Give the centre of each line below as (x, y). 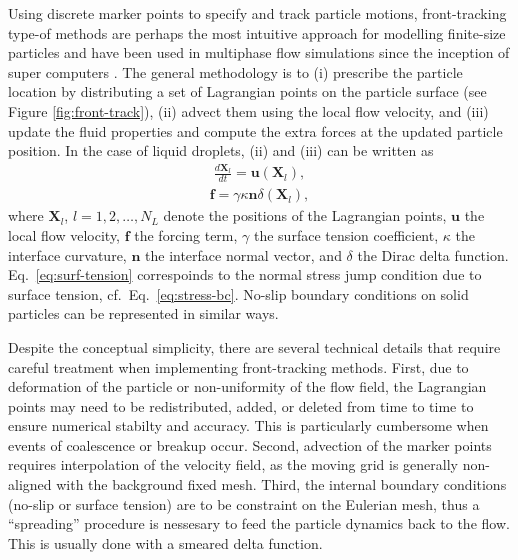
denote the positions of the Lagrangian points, (305, 215)
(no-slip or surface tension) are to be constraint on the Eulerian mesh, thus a (244, 503)
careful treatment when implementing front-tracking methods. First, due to (238, 366)
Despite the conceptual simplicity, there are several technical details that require (254, 346)
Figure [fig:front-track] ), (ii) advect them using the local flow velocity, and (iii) (248, 110)
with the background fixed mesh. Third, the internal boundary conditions (281, 484)
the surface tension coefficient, (346, 234)
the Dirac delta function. (433, 254)
